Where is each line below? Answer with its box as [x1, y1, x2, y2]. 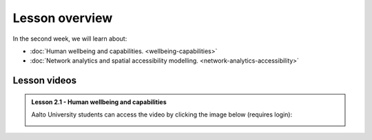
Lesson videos [12, 74, 77, 86]
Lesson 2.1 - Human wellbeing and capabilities [31, 97, 167, 106]
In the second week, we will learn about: [12, 34, 127, 43]
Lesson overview [12, 10, 113, 26]
